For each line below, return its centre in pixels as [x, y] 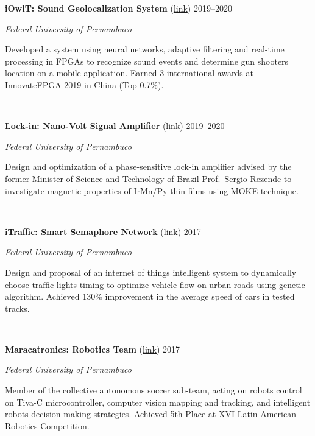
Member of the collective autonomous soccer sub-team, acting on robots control [154, 390]
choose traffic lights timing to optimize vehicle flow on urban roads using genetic [155, 284]
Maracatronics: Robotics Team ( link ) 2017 [93, 349]
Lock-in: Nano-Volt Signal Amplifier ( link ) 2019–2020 [115, 126]
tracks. [17, 308]
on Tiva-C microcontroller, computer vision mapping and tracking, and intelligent [158, 402]
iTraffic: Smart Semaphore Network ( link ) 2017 [103, 231]
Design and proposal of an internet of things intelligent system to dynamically [151, 272]
